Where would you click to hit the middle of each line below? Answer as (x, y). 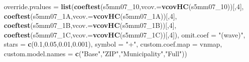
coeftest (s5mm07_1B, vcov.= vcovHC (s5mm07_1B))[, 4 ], (90, 25)
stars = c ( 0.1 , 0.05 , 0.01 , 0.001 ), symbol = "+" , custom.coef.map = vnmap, (113, 44)
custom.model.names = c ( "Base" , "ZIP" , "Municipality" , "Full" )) (96, 53)
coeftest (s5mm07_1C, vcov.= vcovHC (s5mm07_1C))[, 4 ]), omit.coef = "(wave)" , (125, 34)
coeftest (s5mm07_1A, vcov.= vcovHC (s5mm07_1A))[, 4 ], (90, 16)
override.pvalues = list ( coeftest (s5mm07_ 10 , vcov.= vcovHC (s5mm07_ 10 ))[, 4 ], (124, 6)
